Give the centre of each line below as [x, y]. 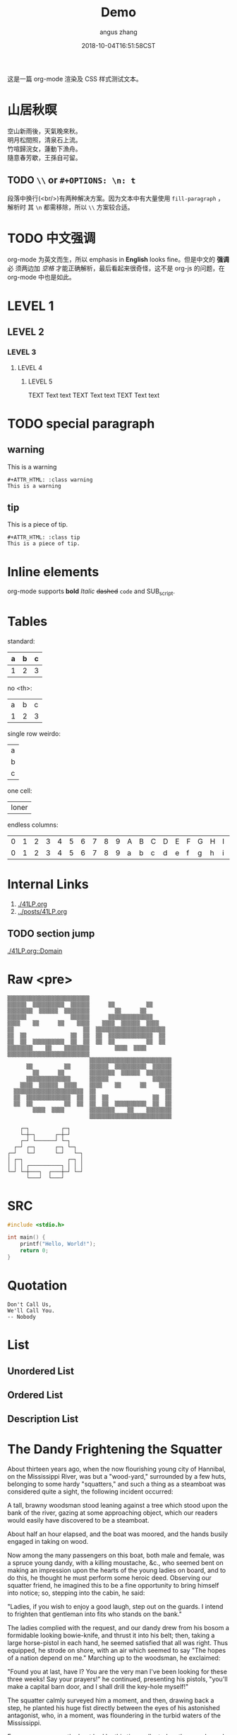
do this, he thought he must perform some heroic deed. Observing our [109, 1578]
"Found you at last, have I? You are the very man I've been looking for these [117, 1672]
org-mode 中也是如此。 [41, 277]
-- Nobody [22, 1317]
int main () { [26, 1237]
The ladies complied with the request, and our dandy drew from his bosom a [118, 1628]
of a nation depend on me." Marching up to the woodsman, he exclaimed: [114, 1658]
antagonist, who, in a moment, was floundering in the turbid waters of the [114, 1716]
